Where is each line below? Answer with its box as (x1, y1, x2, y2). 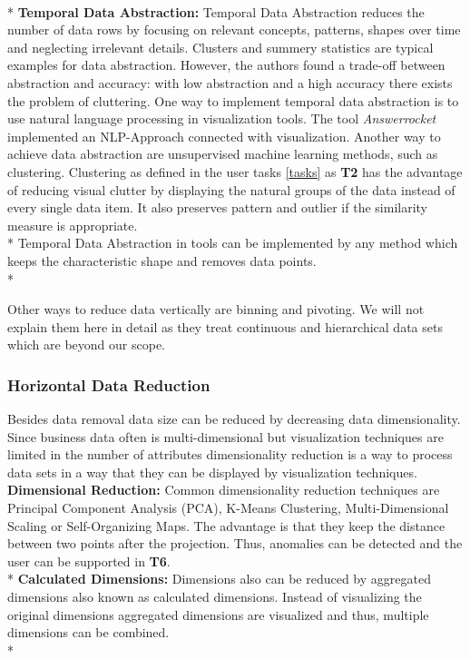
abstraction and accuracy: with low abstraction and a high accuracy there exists (7, 73, 453, 92)
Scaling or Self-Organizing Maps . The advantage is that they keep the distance (7, 516, 446, 535)
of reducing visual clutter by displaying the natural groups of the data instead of (7, 180, 455, 199)
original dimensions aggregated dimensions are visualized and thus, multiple (7, 605, 429, 624)
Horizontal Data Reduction (7, 373, 211, 396)
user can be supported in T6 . (7, 551, 171, 570)
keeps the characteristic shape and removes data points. (7, 251, 317, 270)
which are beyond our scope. (7, 335, 165, 354)
